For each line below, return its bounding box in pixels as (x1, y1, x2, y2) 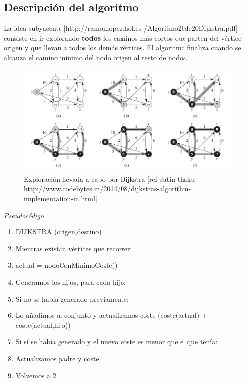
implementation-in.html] (24, 193, 97, 203)
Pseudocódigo (4, 210, 44, 220)
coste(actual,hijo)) (15, 319, 71, 330)
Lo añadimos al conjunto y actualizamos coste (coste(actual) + (15, 310, 207, 320)
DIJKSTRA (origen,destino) (15, 227, 102, 237)
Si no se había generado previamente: (15, 293, 129, 304)
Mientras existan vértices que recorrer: (15, 243, 132, 253)
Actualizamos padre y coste (15, 353, 99, 363)
